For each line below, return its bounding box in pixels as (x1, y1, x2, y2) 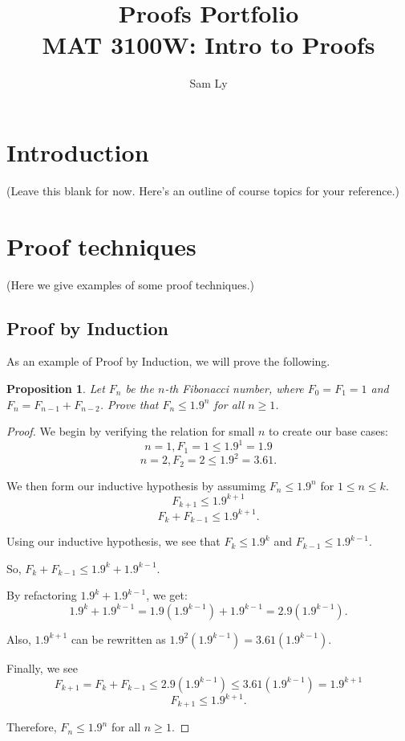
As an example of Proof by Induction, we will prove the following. (6, 353, 330, 370)
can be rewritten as (71, 630, 166, 647)
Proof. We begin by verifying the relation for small (6, 423, 255, 440)
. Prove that (99, 395, 159, 412)
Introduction (6, 135, 149, 168)
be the (125, 379, 154, 396)
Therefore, (6, 718, 57, 735)
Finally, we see (6, 659, 78, 676)
